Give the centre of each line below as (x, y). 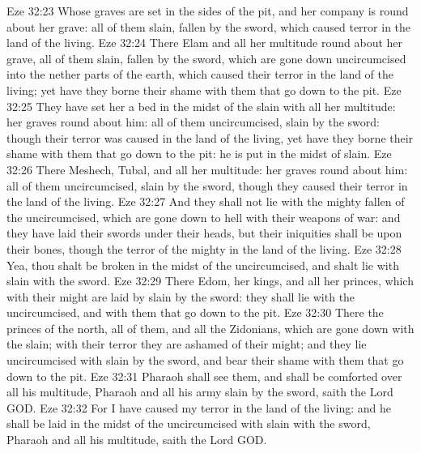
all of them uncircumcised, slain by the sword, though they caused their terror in (207, 185)
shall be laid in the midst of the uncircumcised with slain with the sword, (189, 423)
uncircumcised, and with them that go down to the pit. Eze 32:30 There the (195, 312)
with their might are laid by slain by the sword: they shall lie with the (181, 296)
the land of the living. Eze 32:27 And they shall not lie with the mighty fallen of (206, 201)
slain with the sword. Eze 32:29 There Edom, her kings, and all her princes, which (210, 281)
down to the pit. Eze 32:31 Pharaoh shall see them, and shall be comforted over (204, 376)
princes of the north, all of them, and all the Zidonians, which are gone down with (210, 328)
